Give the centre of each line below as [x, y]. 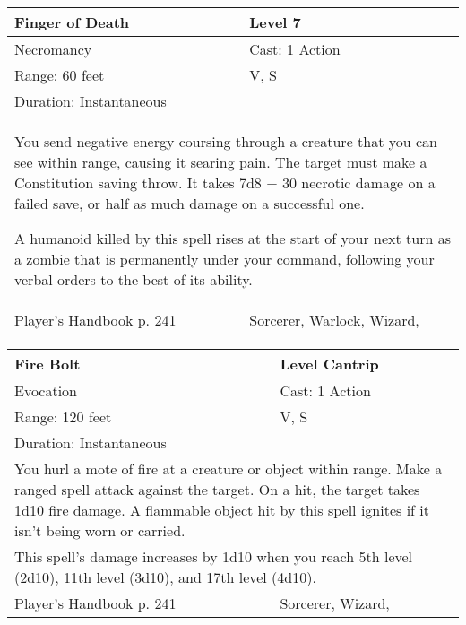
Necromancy [53, 49]
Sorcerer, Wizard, [335, 603]
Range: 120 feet [63, 417]
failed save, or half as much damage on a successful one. [190, 203]
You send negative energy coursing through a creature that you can [226, 141]
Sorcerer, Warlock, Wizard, [334, 320]
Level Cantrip [329, 364]
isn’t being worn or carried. [100, 530]
